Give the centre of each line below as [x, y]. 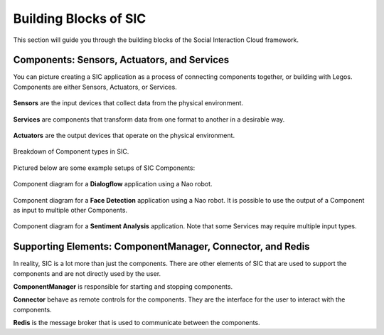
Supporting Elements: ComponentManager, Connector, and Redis [161, 246]
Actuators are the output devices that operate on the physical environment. [124, 136]
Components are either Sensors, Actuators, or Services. [95, 87]
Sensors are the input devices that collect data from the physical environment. [128, 103]
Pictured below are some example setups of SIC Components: [104, 168]
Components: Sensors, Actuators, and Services [121, 60]
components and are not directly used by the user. [87, 273]
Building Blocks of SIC [80, 18]
